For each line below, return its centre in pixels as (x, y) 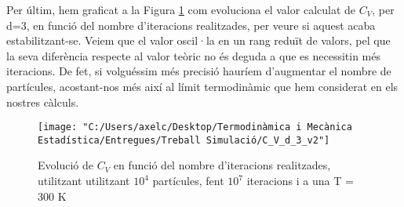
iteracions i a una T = (300, 181)
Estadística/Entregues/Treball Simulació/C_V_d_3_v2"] (184, 140)
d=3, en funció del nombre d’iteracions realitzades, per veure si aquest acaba (191, 25)
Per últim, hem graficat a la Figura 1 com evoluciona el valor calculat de (181, 9)
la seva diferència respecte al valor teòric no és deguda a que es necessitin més (193, 55)
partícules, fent (188, 181)
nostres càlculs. (43, 102)
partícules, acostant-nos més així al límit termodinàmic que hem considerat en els (202, 86)
